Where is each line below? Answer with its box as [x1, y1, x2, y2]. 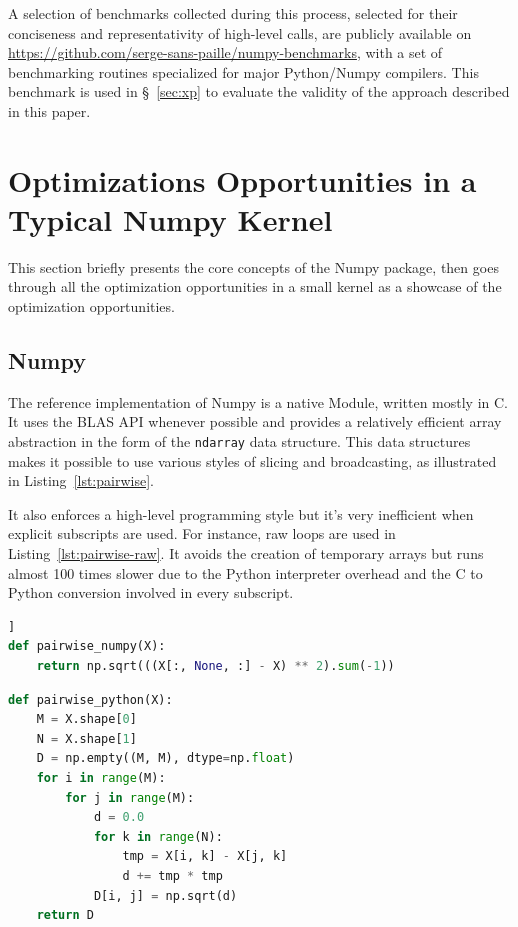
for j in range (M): [65, 790, 195, 805]
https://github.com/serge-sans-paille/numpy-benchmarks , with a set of [8, 42, 443, 63]
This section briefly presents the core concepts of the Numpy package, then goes [8, 256, 499, 277]
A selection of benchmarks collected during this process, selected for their [8, 3, 458, 23]
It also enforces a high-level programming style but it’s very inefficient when [8, 503, 474, 524]
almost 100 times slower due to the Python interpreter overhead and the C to [8, 562, 483, 583]
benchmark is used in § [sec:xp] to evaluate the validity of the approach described [8, 81, 510, 102]
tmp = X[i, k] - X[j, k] [122, 849, 288, 864]
